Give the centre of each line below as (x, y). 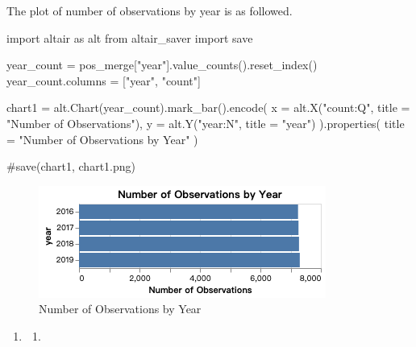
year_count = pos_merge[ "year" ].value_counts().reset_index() (162, 65)
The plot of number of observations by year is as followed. (150, 10)
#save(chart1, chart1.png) (71, 166)
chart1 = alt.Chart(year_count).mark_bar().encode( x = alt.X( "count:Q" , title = (208, 107)
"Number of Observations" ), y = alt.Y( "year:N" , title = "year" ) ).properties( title (206, 123)
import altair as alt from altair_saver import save (130, 37)
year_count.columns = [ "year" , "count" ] (104, 80)
